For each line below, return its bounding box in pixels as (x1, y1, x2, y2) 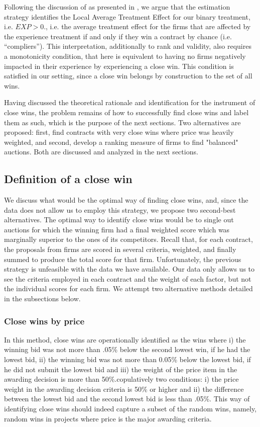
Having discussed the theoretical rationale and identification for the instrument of (4, 97, 255, 108)
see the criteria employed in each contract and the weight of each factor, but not (4, 273, 251, 284)
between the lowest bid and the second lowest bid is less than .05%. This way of (4, 393, 250, 404)
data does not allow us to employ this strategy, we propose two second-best (4, 204, 236, 215)
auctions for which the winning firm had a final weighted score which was (4, 224, 230, 234)
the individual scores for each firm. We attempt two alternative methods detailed (4, 283, 253, 294)
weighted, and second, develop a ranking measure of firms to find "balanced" (4, 136, 238, 147)
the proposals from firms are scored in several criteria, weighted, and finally (4, 244, 236, 254)
